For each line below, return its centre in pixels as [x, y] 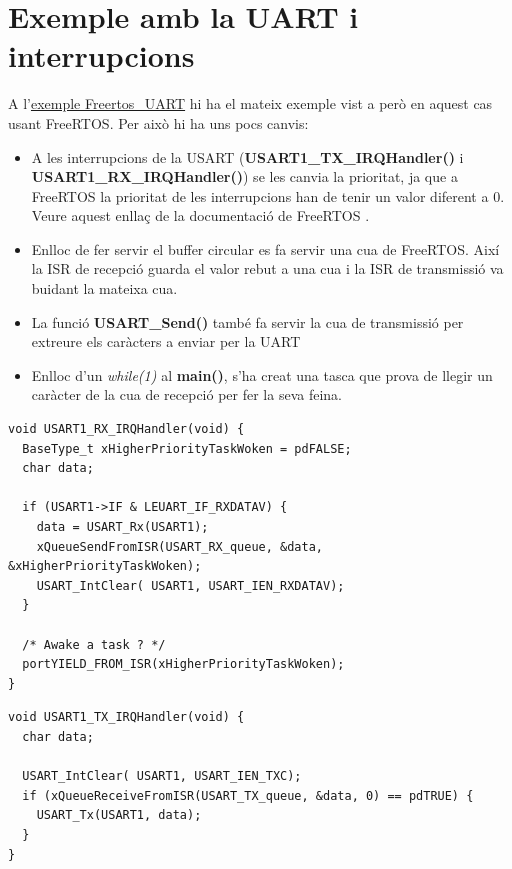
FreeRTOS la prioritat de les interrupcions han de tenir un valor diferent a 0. [268, 195]
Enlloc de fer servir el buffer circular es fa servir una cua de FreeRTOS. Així [265, 248]
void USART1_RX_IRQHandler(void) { [126, 429]
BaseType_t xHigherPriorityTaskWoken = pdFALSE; [187, 448]
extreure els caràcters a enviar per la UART [166, 341]
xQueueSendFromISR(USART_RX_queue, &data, [179, 546]
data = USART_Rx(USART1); [122, 527]
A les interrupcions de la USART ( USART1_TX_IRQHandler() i [247, 156]
